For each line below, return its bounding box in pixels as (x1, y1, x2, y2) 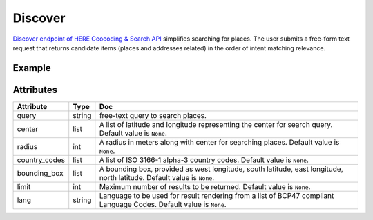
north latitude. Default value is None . (99, 172, 215, 182)
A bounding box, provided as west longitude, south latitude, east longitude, (99, 164, 343, 174)
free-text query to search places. (99, 110, 207, 120)
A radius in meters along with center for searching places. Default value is (99, 137, 340, 147)
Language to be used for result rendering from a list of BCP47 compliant (99, 190, 334, 200)
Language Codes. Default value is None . (99, 199, 227, 209)
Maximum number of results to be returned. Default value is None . (99, 181, 311, 191)
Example (12, 62, 51, 74)
